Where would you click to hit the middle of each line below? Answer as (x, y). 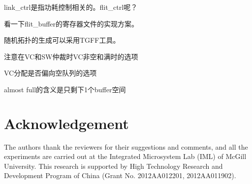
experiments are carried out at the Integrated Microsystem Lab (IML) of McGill (125, 156)
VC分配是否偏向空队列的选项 (50, 73)
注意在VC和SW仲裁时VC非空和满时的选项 (71, 56)
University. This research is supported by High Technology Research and (113, 166)
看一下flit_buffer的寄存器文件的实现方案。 (71, 23)
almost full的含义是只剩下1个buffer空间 (65, 89)
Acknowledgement (66, 123)
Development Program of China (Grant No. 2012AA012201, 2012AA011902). (120, 175)
